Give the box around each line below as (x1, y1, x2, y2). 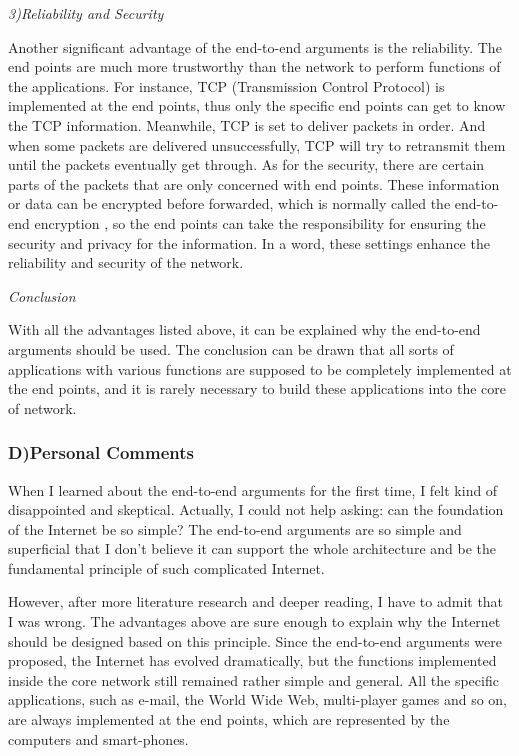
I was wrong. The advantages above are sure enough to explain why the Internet (8, 611, 501, 632)
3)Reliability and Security (8, 3, 164, 23)
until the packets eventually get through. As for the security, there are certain (8, 154, 485, 175)
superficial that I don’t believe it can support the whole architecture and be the (8, 538, 496, 559)
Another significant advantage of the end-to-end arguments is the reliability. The (8, 36, 502, 57)
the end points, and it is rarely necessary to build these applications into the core (8, 378, 507, 399)
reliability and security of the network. (8, 252, 244, 273)
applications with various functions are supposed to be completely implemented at (8, 358, 512, 379)
